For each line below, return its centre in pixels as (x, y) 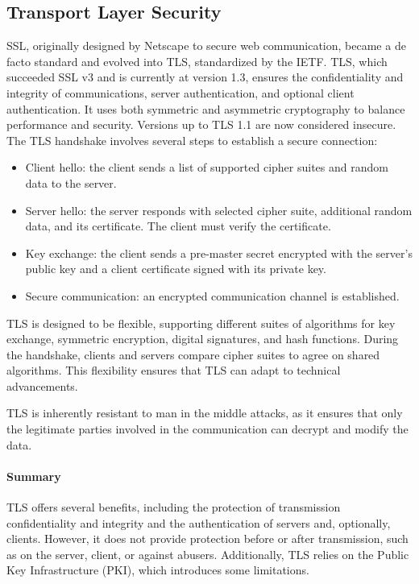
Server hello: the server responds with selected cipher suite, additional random (219, 210)
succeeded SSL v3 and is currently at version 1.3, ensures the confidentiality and (205, 77)
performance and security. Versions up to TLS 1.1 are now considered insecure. (201, 124)
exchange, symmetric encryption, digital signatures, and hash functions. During (203, 339)
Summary (34, 476)
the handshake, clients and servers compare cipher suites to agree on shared (193, 354)
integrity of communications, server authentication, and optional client (180, 92)
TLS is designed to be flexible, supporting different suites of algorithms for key (201, 323)
